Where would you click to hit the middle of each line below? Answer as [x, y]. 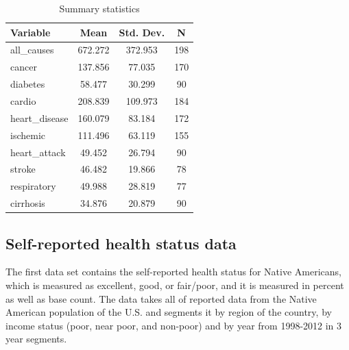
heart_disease [39, 117]
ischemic [28, 135]
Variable [31, 32]
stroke [23, 169]
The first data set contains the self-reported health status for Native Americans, [173, 272]
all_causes [32, 50]
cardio [23, 100]
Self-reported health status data [121, 243]
